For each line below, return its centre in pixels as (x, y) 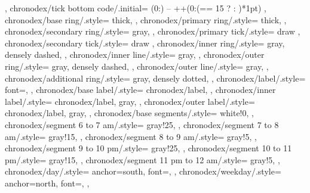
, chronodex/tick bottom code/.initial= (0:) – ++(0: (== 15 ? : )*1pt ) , (136, 8)
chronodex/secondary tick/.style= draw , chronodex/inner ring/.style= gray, (145, 43)
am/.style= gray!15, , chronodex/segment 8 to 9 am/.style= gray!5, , (131, 136)
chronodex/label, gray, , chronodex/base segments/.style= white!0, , (129, 113)
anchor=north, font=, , (47, 183)
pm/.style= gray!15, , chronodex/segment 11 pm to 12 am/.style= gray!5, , (142, 159)
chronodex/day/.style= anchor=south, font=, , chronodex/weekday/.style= (143, 171)
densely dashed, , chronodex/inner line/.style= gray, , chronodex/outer (135, 55)
